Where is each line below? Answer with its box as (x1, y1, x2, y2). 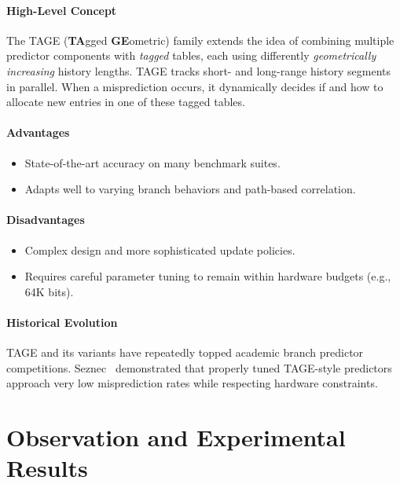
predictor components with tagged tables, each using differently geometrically (6, 47, 376, 64)
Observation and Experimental (6, 421, 346, 453)
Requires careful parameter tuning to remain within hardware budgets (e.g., (24, 268, 391, 284)
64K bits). (24, 283, 74, 299)
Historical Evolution (6, 313, 118, 330)
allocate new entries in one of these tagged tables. (6, 93, 245, 110)
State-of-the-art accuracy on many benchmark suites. (24, 154, 281, 170)
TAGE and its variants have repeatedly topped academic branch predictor (6, 344, 364, 361)
